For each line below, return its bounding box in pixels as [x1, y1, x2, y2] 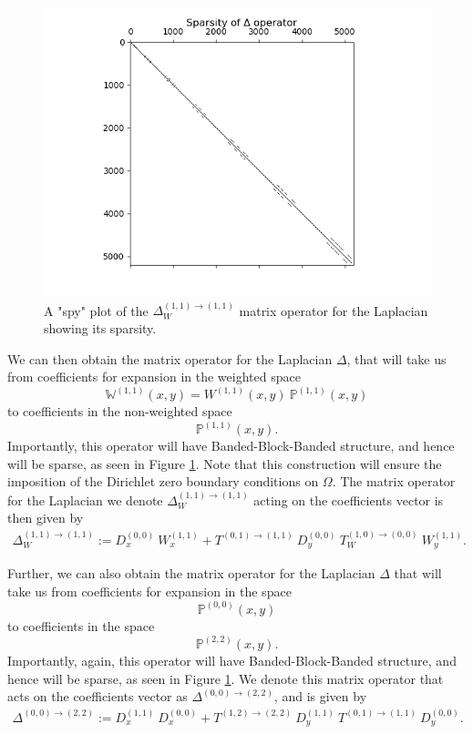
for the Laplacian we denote [7, 490, 163, 509]
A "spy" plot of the [44, 301, 149, 320]
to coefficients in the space [7, 616, 155, 635]
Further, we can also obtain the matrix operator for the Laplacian [7, 564, 375, 583]
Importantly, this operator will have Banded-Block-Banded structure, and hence [7, 436, 455, 455]
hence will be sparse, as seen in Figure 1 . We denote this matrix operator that [7, 668, 444, 688]
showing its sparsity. [44, 319, 157, 337]
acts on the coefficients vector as [7, 687, 188, 706]
